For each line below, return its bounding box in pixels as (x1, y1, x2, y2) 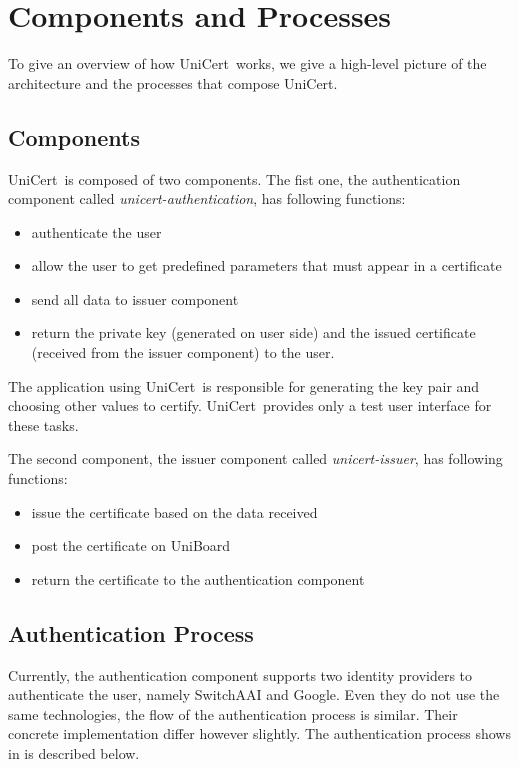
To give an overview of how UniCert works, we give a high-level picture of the (8, 53, 487, 74)
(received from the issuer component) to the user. (31, 342, 335, 363)
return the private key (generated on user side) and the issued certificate (31, 322, 476, 343)
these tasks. (8, 414, 79, 435)
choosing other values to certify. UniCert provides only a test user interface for (8, 395, 492, 416)
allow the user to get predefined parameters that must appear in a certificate (31, 255, 502, 276)
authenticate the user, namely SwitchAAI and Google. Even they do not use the (8, 684, 500, 705)
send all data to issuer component (31, 288, 239, 309)
